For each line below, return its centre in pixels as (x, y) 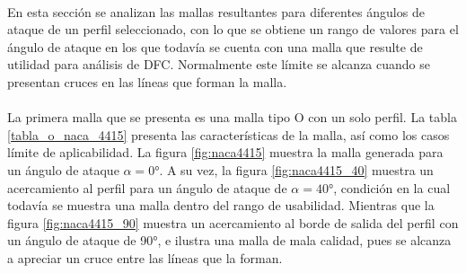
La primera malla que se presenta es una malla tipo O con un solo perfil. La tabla (232, 117)
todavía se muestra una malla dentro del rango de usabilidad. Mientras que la (221, 205)
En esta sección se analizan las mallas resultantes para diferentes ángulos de (216, 11)
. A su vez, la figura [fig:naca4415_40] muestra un (296, 169)
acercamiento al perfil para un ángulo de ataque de (147, 187)
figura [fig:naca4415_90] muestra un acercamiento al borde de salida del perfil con (233, 222)
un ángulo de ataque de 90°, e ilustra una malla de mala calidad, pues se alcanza (229, 240)
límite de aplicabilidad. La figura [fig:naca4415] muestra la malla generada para (225, 152)
